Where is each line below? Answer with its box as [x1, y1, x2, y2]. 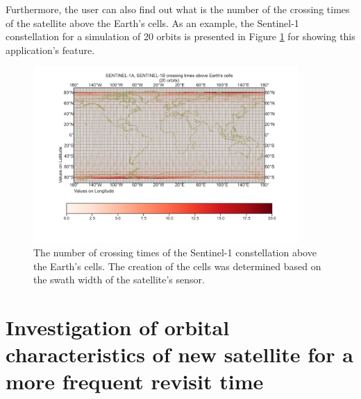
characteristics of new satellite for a [6, 340, 353, 369]
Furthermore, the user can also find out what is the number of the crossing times [6, 2, 350, 16]
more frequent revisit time [6, 367, 264, 396]
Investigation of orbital [6, 313, 230, 342]
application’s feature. [6, 42, 95, 57]
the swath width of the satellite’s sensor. [33, 272, 205, 287]
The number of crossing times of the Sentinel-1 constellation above [33, 245, 317, 260]
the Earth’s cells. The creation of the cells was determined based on [33, 258, 321, 273]
